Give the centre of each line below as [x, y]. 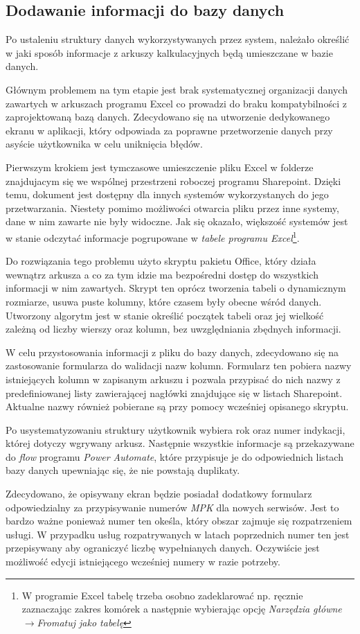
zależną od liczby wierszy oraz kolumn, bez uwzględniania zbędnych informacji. [173, 329]
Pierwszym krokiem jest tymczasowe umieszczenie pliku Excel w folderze [160, 167]
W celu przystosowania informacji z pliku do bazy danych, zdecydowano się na [172, 352]
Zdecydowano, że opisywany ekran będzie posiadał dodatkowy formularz [159, 494]
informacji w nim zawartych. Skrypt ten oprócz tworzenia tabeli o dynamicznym [176, 288]
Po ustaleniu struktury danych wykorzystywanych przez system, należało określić [178, 39]
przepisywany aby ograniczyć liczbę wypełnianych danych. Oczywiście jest [163, 548]
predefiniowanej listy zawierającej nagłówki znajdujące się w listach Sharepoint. [174, 393]
